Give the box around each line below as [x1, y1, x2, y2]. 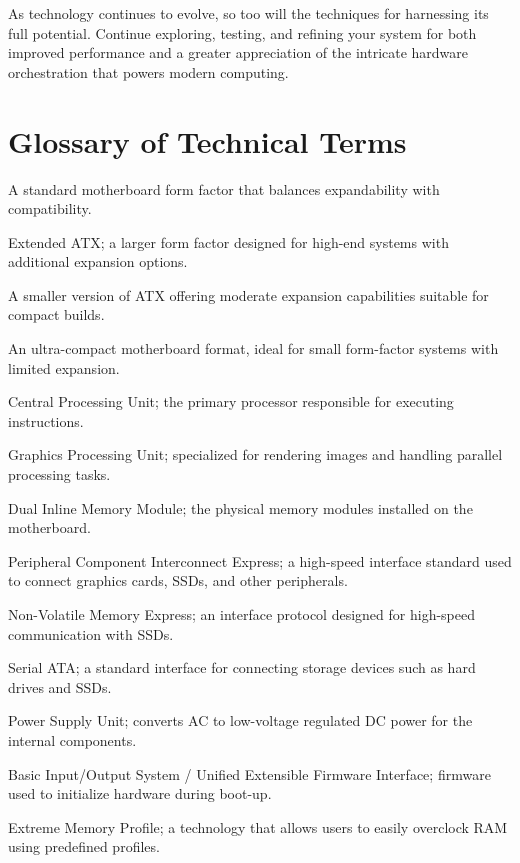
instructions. [8, 410, 84, 431]
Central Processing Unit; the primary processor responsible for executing [8, 391, 454, 412]
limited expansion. [8, 357, 120, 378]
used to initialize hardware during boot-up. [8, 783, 272, 804]
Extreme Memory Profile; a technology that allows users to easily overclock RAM [8, 816, 508, 837]
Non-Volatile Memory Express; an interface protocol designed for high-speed [8, 604, 475, 624]
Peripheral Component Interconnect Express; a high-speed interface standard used [8, 550, 512, 571]
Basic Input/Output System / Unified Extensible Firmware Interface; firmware [8, 763, 491, 784]
